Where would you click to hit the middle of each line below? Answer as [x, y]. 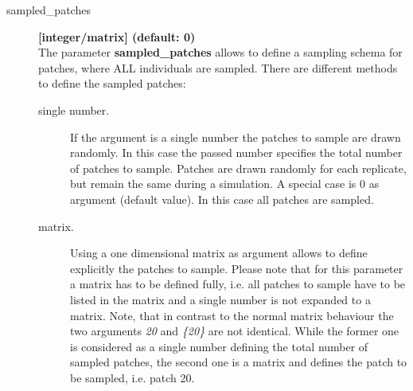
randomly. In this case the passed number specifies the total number [236, 152]
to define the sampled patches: [112, 83]
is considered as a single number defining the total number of [219, 346]
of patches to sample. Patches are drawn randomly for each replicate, [238, 168]
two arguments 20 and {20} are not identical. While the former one [235, 331]
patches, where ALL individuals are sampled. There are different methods [218, 67]
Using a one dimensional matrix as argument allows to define [219, 253]
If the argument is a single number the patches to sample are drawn [236, 137]
